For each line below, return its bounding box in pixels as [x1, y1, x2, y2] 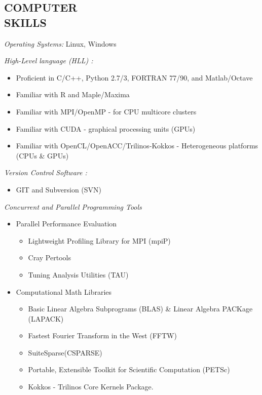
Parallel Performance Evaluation [16, 218, 117, 229]
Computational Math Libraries [16, 286, 112, 297]
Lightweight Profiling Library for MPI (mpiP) [28, 235, 171, 246]
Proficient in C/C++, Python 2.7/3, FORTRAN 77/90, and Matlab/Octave [16, 72, 253, 83]
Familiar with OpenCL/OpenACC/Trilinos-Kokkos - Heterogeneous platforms [16, 140, 258, 151]
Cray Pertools [28, 252, 71, 263]
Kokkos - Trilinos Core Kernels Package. [28, 381, 154, 392]
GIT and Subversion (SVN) [16, 184, 102, 194]
